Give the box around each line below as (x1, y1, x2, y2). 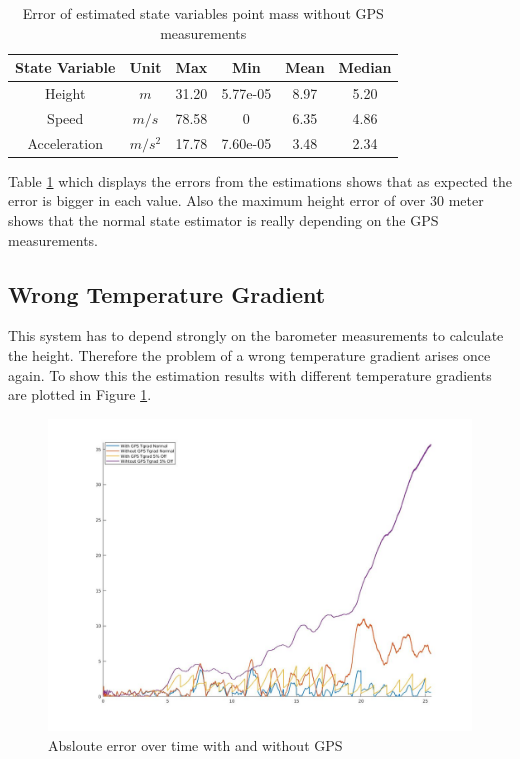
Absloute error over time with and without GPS (48, 734, 343, 755)
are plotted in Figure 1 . (8, 384, 152, 405)
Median (338, 57, 392, 78)
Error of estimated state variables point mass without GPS (22, 3, 384, 23)
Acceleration (27, 132, 103, 153)
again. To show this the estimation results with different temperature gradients (8, 364, 492, 385)
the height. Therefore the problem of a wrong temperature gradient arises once (8, 344, 491, 365)
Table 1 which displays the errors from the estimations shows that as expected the (8, 170, 512, 191)
